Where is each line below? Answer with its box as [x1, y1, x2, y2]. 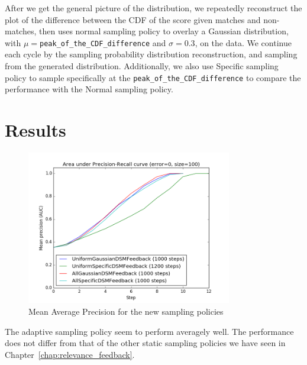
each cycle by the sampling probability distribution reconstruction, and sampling [5, 48, 298, 60]
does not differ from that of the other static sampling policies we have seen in [5, 337, 286, 349]
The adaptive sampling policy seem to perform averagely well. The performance [5, 325, 294, 337]
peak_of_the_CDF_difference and [40, 36, 166, 49]
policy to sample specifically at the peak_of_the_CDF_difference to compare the [5, 71, 301, 83]
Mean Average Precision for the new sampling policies [28, 305, 224, 317]
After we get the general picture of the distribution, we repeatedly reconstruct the [5, 2, 302, 14]
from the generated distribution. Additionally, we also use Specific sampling [5, 60, 279, 72]
